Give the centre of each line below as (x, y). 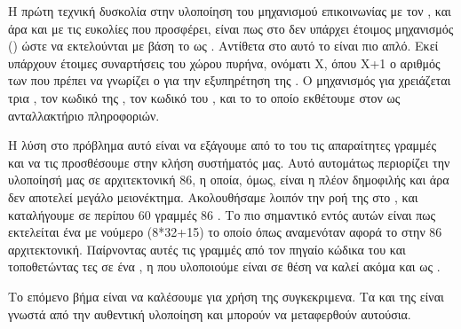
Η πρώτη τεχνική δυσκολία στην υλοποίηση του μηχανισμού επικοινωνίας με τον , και (230, 11)
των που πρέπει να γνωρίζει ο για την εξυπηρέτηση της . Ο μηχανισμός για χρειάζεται (230, 80)
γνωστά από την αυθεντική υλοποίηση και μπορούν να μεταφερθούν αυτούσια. (210, 313)
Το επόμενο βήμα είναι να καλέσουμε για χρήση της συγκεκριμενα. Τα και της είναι (226, 296)
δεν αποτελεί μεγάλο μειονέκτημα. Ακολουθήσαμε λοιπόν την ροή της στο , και (213, 196)
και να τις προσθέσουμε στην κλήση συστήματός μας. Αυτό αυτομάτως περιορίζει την (229, 162)
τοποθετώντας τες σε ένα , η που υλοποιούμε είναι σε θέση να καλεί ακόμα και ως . (224, 266)
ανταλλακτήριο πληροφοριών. (84, 115)
